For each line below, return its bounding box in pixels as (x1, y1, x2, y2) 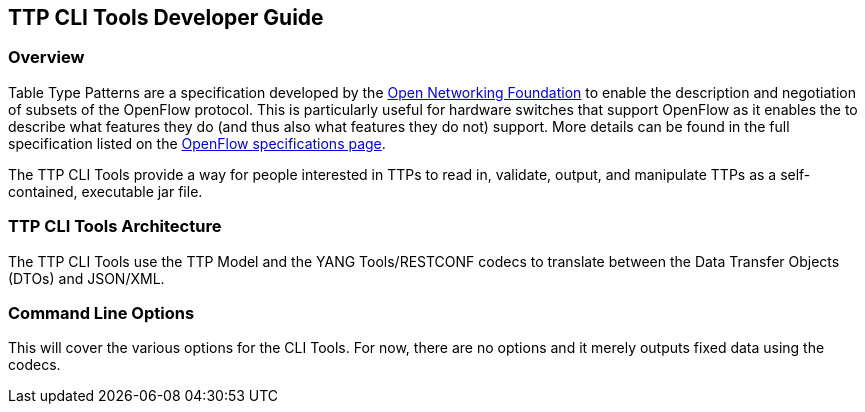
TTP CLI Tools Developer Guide (8, 5, 324, 30)
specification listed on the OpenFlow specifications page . (8, 134, 386, 152)
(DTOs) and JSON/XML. (8, 269, 165, 287)
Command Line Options (8, 302, 195, 323)
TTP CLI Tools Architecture (8, 216, 222, 237)
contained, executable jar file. (8, 182, 203, 200)
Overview (8, 47, 85, 68)
